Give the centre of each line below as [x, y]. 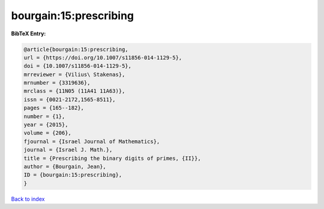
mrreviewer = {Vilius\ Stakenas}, [74, 74]
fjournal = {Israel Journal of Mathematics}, [92, 141]
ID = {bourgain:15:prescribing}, [73, 175]
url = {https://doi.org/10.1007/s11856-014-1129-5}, [103, 57]
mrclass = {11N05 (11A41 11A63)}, [74, 91]
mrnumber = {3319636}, [57, 83]
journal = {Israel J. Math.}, [68, 150]
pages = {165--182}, [54, 108]
